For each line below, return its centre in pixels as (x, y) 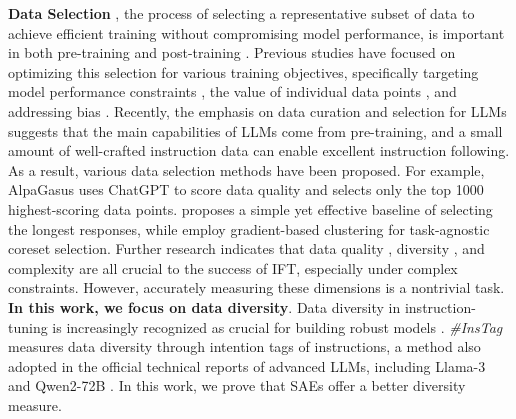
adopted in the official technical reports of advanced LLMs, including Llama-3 (247, 365)
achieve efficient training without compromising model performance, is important (256, 32)
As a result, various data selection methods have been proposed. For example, (246, 169)
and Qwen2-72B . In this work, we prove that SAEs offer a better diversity (237, 385)
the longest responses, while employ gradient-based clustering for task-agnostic (249, 228)
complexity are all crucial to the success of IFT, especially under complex (233, 267)
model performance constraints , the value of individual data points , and (232, 91)
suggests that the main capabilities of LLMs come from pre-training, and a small (255, 130)
